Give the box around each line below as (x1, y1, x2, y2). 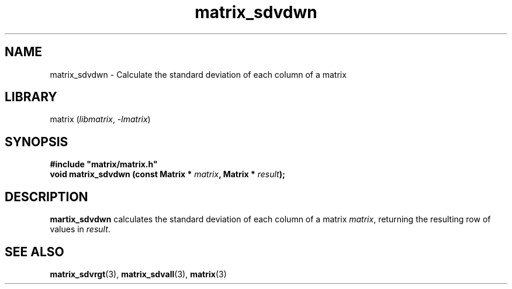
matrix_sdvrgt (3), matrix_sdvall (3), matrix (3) (50, 269, 227, 279)
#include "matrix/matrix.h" (50, 159, 158, 170)
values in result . (50, 224, 110, 235)
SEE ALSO (5, 244, 64, 259)
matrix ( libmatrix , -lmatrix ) (50, 114, 151, 125)
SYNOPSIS (5, 134, 68, 149)
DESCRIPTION (5, 189, 88, 204)
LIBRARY (5, 90, 57, 105)
